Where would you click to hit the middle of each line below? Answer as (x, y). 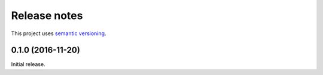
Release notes (47, 15)
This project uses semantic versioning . (59, 33)
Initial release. (28, 64)
